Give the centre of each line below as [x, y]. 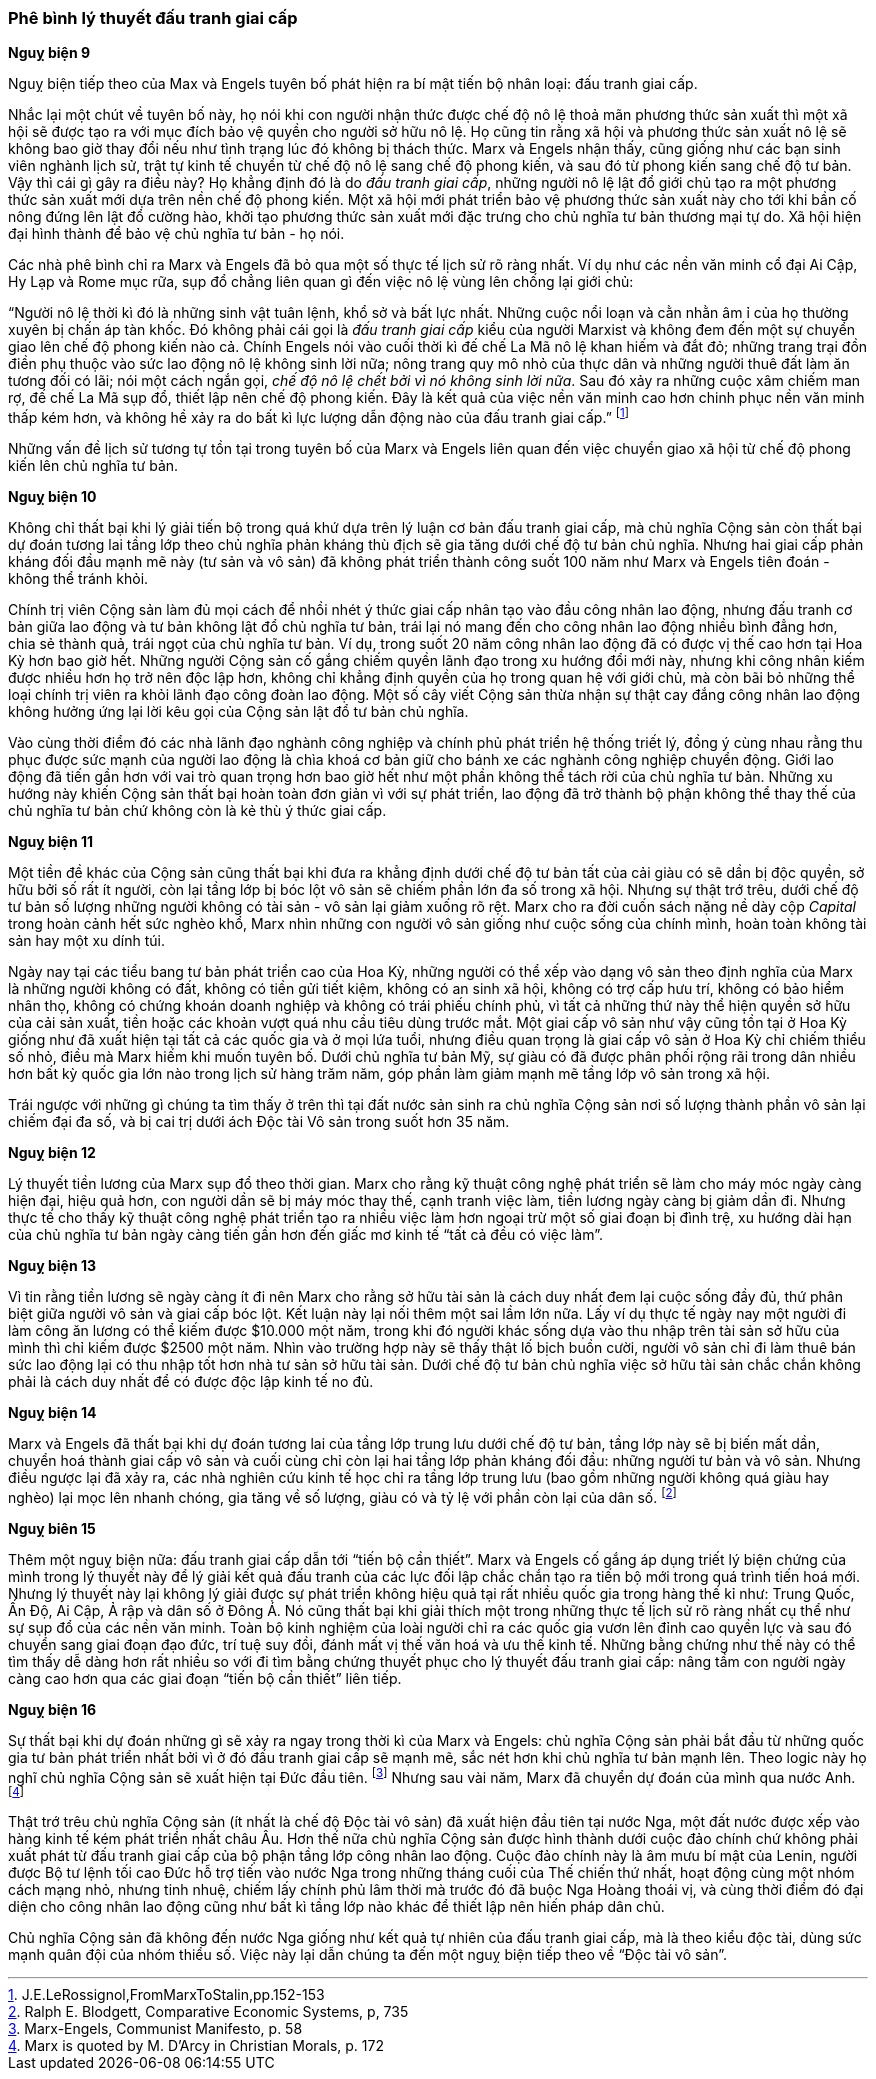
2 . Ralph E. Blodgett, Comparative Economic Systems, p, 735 [208, 2012]
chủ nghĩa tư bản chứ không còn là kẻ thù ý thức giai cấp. [197, 811]
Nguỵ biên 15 [52, 1528]
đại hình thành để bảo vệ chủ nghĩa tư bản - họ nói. [176, 234]
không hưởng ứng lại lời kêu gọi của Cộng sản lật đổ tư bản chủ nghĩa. [238, 712]
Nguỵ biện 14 [52, 1413]
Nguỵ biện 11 [51, 842]
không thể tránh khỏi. [78, 579]
